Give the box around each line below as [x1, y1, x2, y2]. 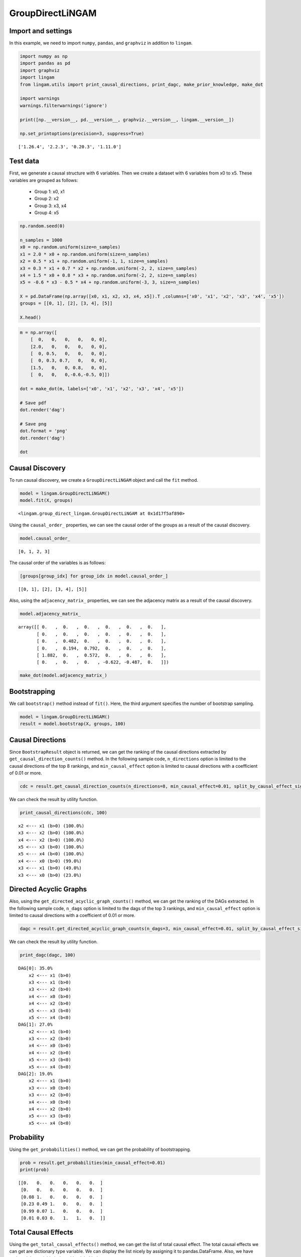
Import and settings [9, 27, 72, 35]
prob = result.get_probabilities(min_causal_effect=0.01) [20, 1159, 166, 1165]
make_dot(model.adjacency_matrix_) [20, 673, 107, 678]
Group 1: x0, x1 [34, 189, 65, 195]
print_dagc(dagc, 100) [20, 952, 76, 958]
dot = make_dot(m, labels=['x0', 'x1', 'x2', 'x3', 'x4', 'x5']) [20, 386, 184, 392]
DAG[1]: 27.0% [18, 1022, 53, 1028]
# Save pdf [20, 400, 47, 406]
